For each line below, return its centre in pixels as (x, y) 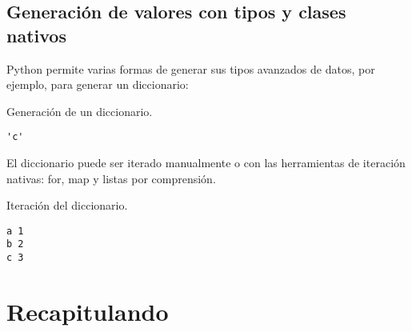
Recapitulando (88, 311)
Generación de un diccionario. (80, 111)
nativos (36, 35)
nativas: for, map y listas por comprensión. (111, 178)
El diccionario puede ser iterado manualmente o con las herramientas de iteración (206, 163)
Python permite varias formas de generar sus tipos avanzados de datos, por (191, 68)
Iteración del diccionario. (67, 205)
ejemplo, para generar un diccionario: (98, 84)
